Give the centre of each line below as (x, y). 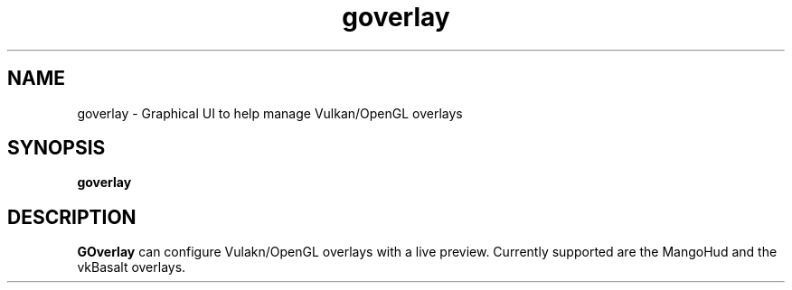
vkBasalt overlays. (132, 267)
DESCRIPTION (72, 217)
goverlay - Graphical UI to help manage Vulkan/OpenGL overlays (270, 113)
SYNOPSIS (57, 148)
